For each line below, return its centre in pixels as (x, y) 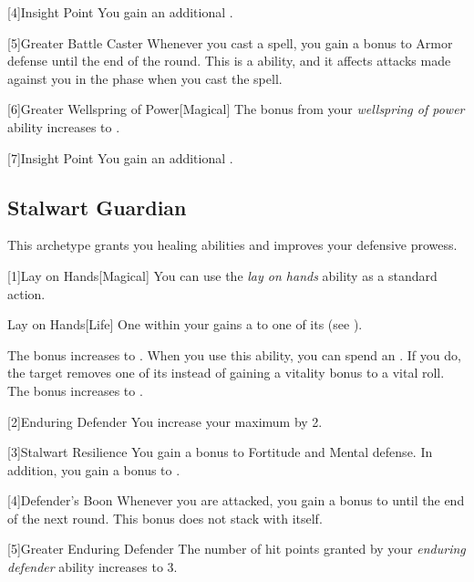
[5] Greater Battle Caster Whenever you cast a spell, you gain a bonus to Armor (230, 42)
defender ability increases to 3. (93, 567)
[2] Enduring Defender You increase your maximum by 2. (165, 421)
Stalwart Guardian (97, 207)
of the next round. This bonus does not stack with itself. (165, 518)
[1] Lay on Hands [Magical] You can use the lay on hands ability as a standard (222, 275)
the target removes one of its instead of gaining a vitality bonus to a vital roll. (226, 373)
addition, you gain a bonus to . (94, 469)
